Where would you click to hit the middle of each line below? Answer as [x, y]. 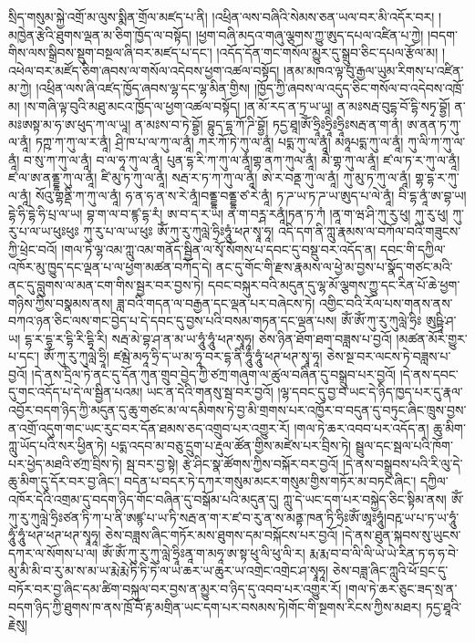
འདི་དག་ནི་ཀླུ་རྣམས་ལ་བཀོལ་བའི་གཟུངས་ [370, 231]
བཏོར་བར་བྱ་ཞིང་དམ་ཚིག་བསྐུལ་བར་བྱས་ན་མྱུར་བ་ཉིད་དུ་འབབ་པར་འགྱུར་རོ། [175, 588]
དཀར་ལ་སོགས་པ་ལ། [53, 552]
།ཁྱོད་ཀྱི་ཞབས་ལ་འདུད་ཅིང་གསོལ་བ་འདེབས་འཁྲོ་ [359, 88]
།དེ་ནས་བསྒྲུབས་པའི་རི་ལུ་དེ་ [403, 463]
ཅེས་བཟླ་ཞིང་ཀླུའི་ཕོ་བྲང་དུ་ [390, 570]
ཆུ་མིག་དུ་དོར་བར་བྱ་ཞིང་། [64, 481]
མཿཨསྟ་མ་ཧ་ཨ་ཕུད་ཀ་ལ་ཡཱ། [70, 124]
